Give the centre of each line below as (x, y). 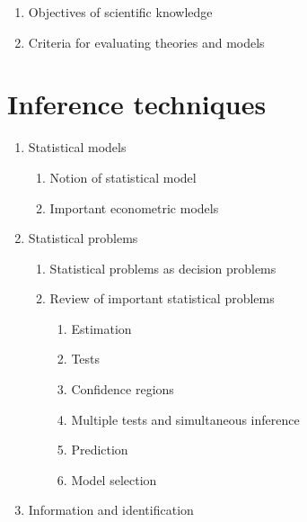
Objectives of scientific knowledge (120, 12)
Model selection (114, 479)
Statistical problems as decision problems (163, 268)
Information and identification (111, 510)
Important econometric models (134, 207)
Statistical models (77, 147)
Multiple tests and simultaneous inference (185, 419)
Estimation (101, 328)
